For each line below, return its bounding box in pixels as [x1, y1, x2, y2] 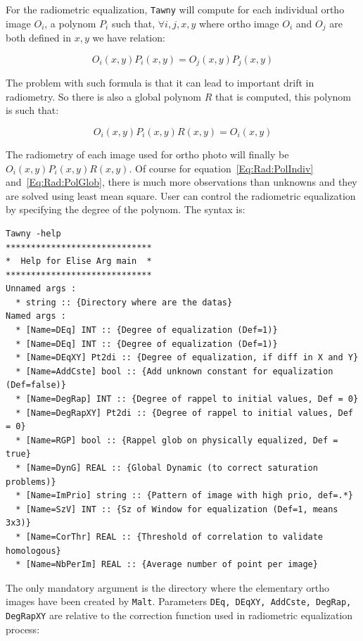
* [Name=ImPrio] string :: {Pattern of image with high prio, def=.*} [15, 490, 353, 501]
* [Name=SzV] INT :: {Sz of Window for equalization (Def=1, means [15, 504, 338, 514]
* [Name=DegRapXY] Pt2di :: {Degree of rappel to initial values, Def [15, 407, 353, 418]
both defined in [6, 30, 71, 45]
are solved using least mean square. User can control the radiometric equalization [6, 188, 356, 203]
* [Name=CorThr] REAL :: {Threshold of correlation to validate [15, 531, 324, 542]
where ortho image [198, 15, 279, 30]
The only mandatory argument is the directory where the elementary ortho [6, 580, 330, 595]
